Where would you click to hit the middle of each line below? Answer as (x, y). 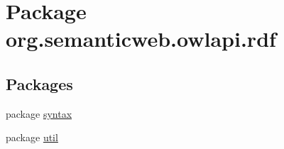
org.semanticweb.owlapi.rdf (141, 39)
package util (32, 137)
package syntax (39, 113)
